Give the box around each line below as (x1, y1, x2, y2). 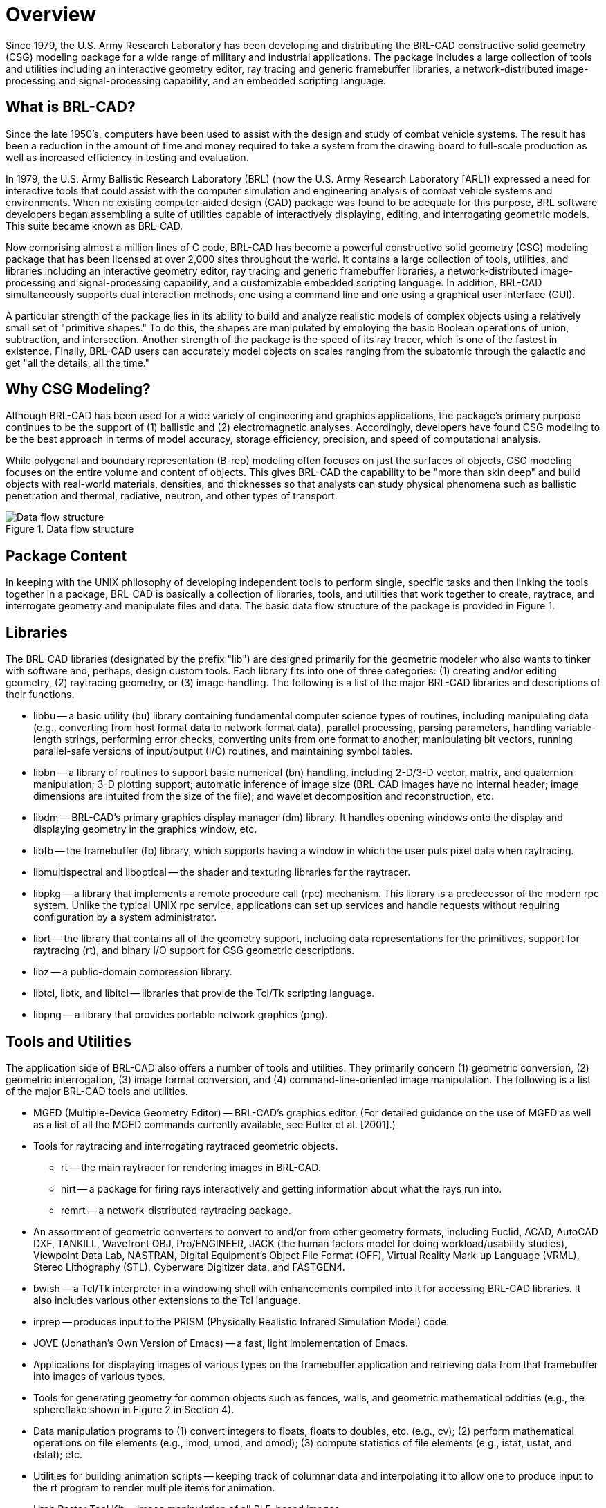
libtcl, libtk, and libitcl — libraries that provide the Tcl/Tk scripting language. (33, 987, 375, 1000)
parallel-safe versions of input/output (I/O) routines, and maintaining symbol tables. (33, 745, 413, 757)
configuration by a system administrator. (33, 911, 217, 923)
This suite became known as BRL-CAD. (6, 219, 183, 232)
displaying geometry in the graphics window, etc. (33, 823, 257, 836)
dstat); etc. (33, 1448, 82, 1460)
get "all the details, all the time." (6, 356, 150, 369)
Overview (6, 3, 96, 26)
